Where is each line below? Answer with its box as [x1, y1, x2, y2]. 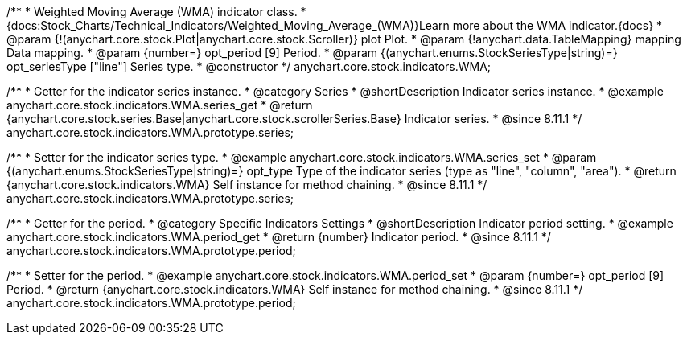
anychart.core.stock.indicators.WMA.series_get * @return [6, 98, 313, 112]
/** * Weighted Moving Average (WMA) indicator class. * [6, 5, 306, 18]
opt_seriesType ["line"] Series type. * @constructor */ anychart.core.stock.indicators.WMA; [6, 60, 492, 73]
